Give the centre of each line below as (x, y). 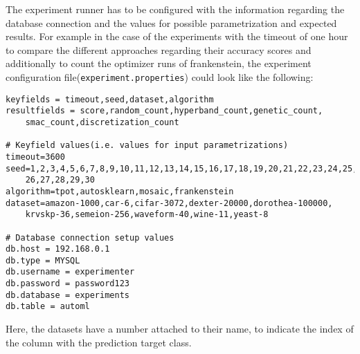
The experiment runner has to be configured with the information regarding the (175, 9)
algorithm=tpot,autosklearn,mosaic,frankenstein (120, 191)
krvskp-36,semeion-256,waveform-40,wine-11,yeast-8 (147, 215)
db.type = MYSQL (43, 260)
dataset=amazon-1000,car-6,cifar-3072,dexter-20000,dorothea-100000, (169, 203)
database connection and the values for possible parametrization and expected (171, 22)
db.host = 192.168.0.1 (58, 249)
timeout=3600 (35, 157)
